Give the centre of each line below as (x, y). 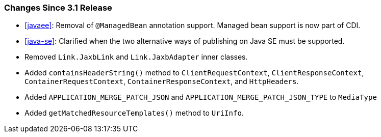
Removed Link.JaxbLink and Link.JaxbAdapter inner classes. (136, 57)
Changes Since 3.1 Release (58, 8)
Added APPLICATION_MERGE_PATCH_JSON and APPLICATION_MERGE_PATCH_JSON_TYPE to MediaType (201, 97)
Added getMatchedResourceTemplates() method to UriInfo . (134, 113)
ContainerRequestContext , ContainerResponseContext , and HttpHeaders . (162, 81)
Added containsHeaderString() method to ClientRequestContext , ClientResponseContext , (194, 73)
